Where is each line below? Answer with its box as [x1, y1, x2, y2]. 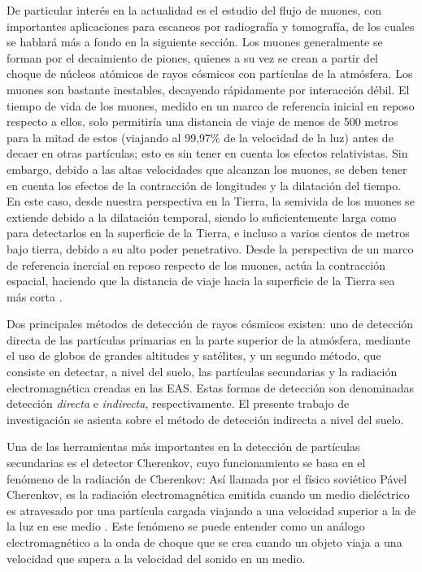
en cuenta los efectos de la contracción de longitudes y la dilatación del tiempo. [7, 176, 402, 193]
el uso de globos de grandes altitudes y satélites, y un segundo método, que [7, 347, 381, 364]
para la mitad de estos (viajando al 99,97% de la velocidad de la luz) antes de [7, 128, 394, 145]
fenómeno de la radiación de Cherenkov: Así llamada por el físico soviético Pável [7, 470, 407, 487]
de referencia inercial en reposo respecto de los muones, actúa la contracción [7, 256, 385, 273]
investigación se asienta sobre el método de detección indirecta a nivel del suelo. [7, 410, 404, 427]
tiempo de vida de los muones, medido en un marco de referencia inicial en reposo [7, 97, 415, 114]
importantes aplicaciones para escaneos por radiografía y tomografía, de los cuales [7, 17, 415, 34]
